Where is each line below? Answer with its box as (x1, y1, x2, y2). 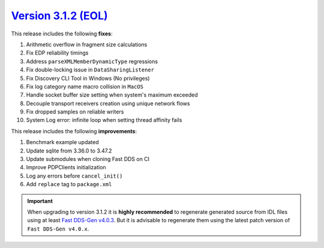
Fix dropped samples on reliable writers (26, 108, 124, 115)
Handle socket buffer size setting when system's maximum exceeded (26, 91, 198, 98)
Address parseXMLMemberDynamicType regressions (26, 58, 158, 65)
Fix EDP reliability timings (26, 49, 89, 56)
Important (27, 197, 53, 204)
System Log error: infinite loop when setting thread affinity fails (26, 116, 182, 124)
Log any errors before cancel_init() (26, 172, 123, 180)
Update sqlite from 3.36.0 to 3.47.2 (26, 147, 112, 154)
